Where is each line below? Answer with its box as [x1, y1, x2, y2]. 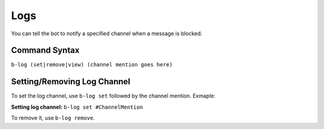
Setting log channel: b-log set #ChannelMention [11, 103, 143, 110]
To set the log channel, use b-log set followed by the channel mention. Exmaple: [11, 93, 216, 100]
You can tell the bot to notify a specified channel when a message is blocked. [11, 30, 203, 37]
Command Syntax [11, 45, 80, 56]
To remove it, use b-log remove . [11, 114, 95, 122]
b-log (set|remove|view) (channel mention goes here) [11, 62, 173, 68]
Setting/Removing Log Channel [11, 76, 131, 87]
